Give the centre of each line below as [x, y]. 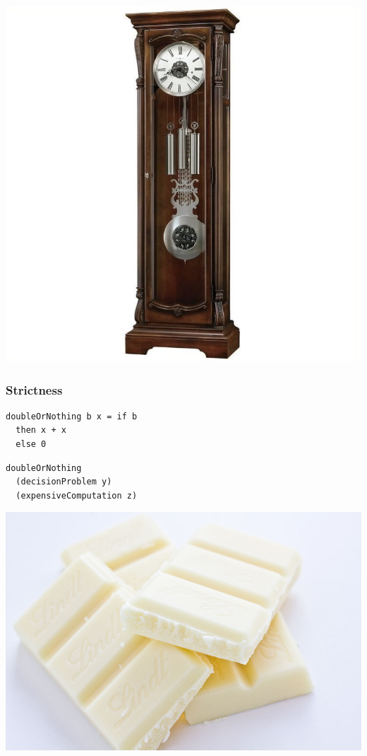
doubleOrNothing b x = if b [72, 416]
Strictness [34, 389]
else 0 [31, 444]
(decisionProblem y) [64, 482]
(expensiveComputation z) [77, 495]
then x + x [41, 430]
